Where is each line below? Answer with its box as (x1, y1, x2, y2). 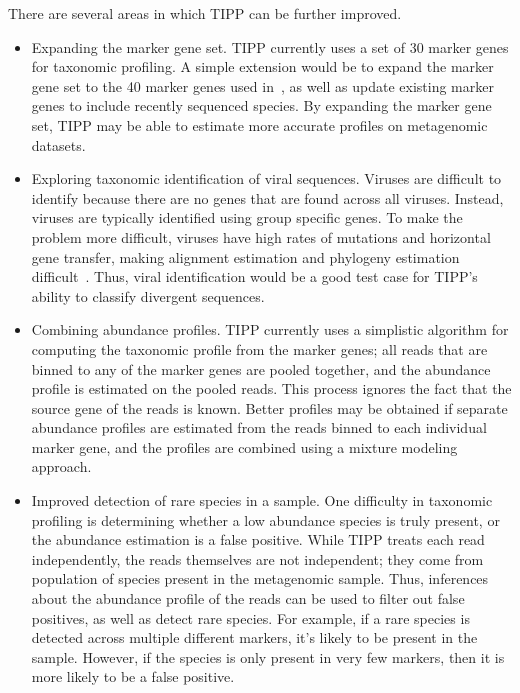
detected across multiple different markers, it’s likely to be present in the (31, 627, 478, 648)
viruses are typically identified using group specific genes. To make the (31, 207, 463, 228)
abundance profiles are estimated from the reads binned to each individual (31, 417, 487, 438)
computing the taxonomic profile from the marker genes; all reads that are (31, 338, 488, 359)
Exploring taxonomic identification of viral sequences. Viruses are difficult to (31, 168, 502, 189)
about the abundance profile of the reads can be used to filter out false (31, 588, 465, 609)
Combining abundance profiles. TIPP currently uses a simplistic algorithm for (31, 319, 509, 340)
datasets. (31, 134, 86, 155)
